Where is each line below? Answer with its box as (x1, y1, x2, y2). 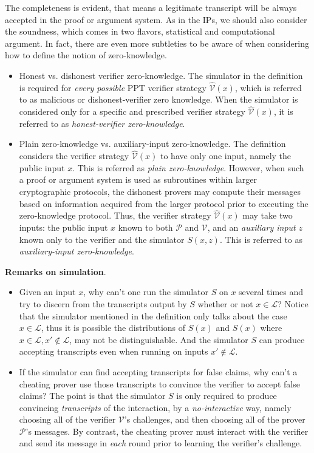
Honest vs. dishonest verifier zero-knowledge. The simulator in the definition (19, 69, 303, 81)
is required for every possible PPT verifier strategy (19, 81, 206, 94)
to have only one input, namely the (160, 149, 292, 162)
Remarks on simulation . (5, 265, 106, 278)
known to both (118, 220, 173, 233)
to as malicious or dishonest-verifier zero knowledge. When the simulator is (19, 93, 298, 106)
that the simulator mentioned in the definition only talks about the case (19, 309, 287, 322)
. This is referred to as (219, 233, 303, 245)
